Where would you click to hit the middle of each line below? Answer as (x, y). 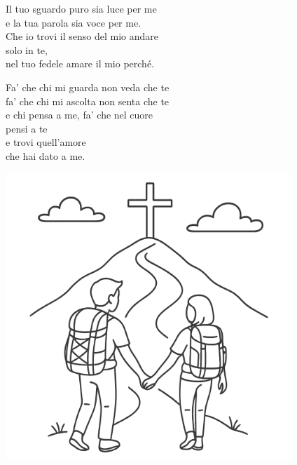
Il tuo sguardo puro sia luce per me (81, 8)
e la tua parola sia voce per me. (74, 22)
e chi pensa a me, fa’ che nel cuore (80, 115)
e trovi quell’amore (46, 142)
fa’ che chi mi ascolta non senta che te (88, 101)
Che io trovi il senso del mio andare (82, 36)
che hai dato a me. (46, 155)
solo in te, (27, 49)
